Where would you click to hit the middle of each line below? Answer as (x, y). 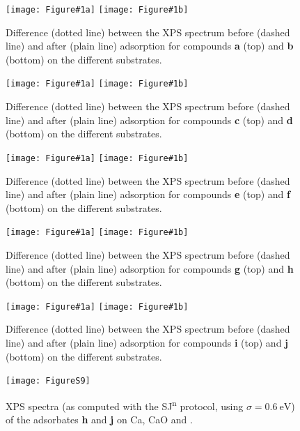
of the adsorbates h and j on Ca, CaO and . (99, 419)
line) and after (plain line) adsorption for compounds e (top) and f (148, 194)
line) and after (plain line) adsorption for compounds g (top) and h (150, 268)
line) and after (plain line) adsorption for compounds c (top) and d (149, 120)
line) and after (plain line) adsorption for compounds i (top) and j (147, 342)
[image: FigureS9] (48, 381)
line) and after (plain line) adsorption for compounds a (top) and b (150, 46)
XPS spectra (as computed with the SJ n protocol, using (125, 404)
